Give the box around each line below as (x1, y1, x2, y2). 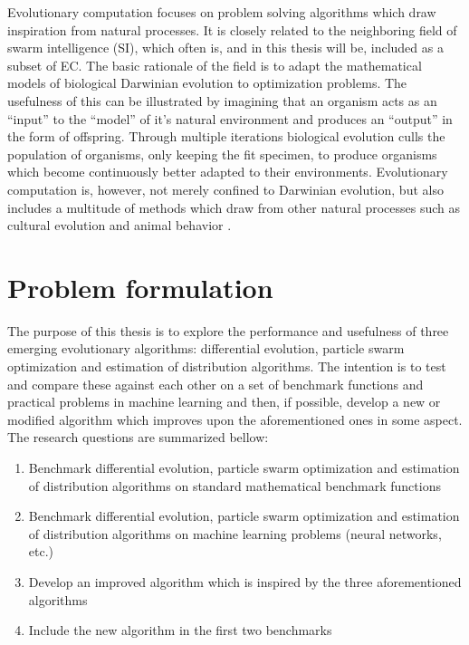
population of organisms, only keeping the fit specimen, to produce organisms (7, 144, 437, 163)
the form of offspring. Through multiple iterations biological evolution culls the (7, 127, 445, 146)
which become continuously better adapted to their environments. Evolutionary (7, 162, 448, 181)
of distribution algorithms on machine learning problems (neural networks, (28, 524, 442, 543)
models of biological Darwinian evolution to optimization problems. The (7, 73, 407, 92)
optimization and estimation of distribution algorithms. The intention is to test (7, 357, 446, 376)
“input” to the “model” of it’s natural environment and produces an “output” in (7, 109, 453, 128)
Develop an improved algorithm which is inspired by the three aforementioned (28, 572, 462, 591)
